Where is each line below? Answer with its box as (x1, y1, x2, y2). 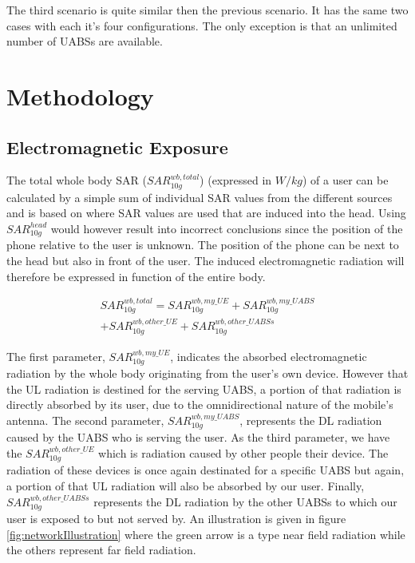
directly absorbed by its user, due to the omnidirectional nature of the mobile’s (6, 396, 393, 413)
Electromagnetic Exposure (6, 134, 228, 159)
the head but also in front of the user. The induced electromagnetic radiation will (6, 252, 405, 269)
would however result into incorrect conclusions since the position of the (50, 220, 403, 236)
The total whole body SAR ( (6, 172, 147, 188)
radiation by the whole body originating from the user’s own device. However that (6, 365, 409, 382)
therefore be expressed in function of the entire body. (6, 268, 266, 284)
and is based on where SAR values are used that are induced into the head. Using (6, 204, 406, 221)
